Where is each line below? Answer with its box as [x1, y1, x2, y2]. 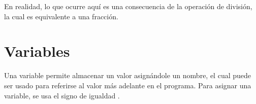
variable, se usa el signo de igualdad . [4, 90, 120, 100]
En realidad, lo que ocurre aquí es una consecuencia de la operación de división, [4, 1, 252, 11]
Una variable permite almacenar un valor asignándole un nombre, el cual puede [4, 70, 251, 81]
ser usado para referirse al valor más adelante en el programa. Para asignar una [4, 80, 251, 90]
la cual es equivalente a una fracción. [4, 11, 118, 21]
